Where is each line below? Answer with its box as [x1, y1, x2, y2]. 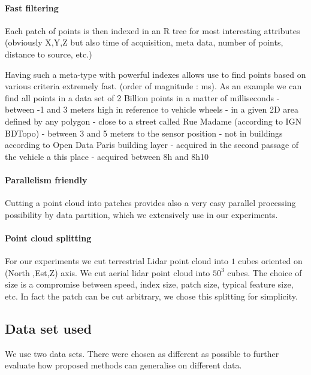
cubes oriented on [238, 255, 303, 267]
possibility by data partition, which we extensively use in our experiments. [5, 208, 278, 220]
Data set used [5, 319, 92, 337]
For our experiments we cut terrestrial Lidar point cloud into [5, 255, 229, 267]
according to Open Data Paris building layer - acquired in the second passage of [5, 138, 299, 151]
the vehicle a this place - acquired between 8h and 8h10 [5, 150, 209, 162]
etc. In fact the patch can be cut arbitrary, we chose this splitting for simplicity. [5, 289, 298, 302]
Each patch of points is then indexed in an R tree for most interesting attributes [5, 24, 300, 37]
